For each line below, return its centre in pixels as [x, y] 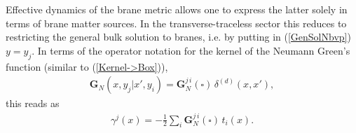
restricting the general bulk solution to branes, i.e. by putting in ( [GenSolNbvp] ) [178, 37]
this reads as [33, 103]
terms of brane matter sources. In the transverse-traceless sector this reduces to [176, 23]
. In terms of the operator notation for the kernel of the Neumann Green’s [191, 50]
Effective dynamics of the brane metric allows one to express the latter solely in [177, 9]
